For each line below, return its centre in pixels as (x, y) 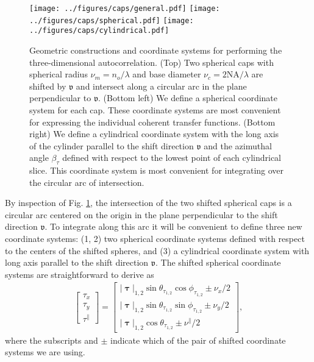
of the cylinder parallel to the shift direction (112, 145)
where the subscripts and (52, 340)
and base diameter (167, 74)
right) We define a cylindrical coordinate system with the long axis (154, 134)
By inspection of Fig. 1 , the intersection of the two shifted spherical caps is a (148, 203)
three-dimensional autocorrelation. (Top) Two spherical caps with (152, 62)
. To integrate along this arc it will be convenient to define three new (173, 226)
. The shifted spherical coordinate (218, 262)
